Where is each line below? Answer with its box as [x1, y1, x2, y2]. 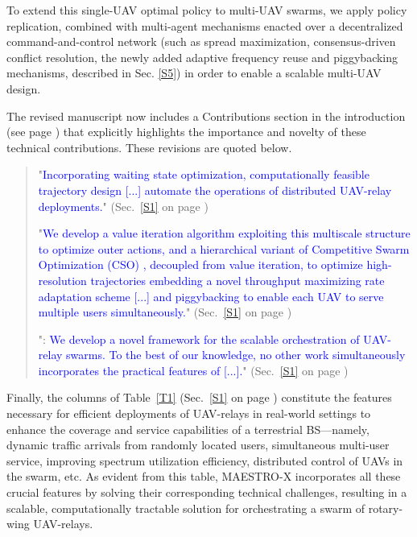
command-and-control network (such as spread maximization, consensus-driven [6, 33, 396, 50]
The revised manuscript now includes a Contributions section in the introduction [6, 107, 406, 124]
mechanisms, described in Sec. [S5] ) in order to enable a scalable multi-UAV [6, 64, 382, 81]
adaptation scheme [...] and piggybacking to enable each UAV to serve [38, 287, 384, 304]
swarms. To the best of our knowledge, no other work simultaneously [66, 346, 406, 363]
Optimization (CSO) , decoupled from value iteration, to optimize [38, 256, 363, 273]
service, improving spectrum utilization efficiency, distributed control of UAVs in [6, 452, 403, 469]
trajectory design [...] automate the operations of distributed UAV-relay [38, 181, 392, 198]
